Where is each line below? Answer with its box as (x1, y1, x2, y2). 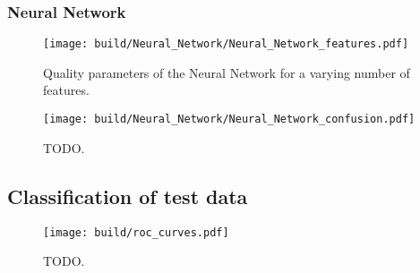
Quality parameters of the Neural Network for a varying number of (43, 63, 410, 81)
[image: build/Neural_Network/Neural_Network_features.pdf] (43, 38, 409, 51)
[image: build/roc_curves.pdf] (43, 226, 229, 239)
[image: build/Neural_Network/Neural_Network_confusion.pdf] (43, 113, 416, 126)
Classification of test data (7, 182, 248, 209)
